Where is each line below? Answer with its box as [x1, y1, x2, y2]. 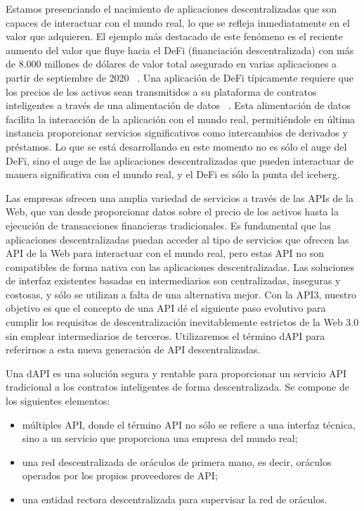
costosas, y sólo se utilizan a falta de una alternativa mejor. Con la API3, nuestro [6, 286, 356, 301]
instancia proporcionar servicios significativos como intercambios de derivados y [6, 125, 348, 140]
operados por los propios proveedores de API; [22, 468, 218, 483]
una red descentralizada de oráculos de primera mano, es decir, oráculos [22, 454, 332, 469]
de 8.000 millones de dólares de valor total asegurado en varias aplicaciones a [6, 56, 337, 71]
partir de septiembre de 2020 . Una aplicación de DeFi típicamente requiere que [6, 70, 353, 84]
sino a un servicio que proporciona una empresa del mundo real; [22, 431, 298, 446]
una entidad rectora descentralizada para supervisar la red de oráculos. [22, 492, 327, 506]
